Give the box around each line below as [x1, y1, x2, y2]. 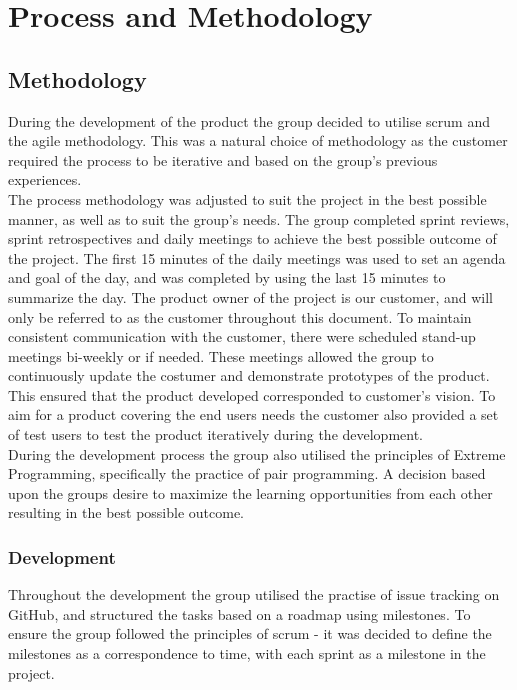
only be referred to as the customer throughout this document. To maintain [8, 306, 472, 327]
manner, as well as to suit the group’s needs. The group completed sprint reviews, [8, 208, 510, 229]
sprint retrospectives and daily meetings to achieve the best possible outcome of [8, 228, 497, 249]
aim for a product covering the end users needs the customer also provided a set [8, 404, 499, 425]
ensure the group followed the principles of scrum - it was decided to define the [8, 623, 492, 644]
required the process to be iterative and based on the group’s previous [8, 149, 438, 170]
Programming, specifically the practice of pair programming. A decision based [8, 463, 486, 484]
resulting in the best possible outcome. [8, 502, 245, 523]
